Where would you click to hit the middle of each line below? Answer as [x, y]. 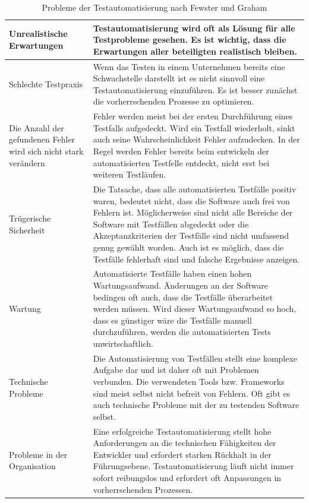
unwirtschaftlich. [123, 344]
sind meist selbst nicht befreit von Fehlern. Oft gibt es [192, 393]
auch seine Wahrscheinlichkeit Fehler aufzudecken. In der [196, 139]
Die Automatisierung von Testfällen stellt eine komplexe [195, 358]
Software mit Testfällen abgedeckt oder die [171, 224]
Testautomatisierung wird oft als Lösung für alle [194, 28]
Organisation [32, 466]
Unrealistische [38, 34]
